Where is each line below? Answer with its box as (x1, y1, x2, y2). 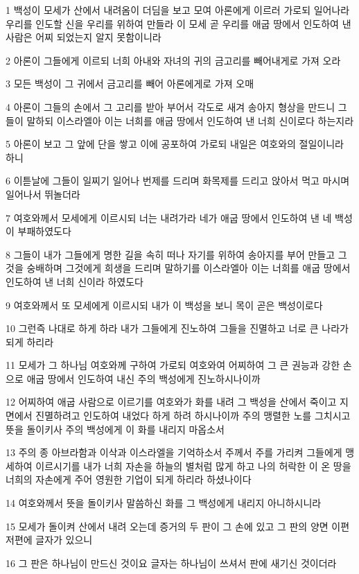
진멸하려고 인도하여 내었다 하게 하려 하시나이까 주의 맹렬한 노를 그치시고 (35, 408, 351, 423)
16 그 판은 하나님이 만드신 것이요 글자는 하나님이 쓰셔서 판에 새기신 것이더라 (6, 555, 337, 570)
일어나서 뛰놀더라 (6, 186, 80, 201)
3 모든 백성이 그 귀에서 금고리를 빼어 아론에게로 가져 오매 (6, 76, 254, 91)
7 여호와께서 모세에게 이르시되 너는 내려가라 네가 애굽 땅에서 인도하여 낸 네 (6, 210, 332, 225)
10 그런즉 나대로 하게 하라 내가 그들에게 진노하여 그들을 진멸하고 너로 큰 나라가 (6, 321, 349, 336)
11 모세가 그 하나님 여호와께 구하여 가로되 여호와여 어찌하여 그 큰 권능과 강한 (6, 358, 340, 372)
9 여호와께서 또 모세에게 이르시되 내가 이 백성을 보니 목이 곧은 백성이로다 (6, 297, 323, 312)
